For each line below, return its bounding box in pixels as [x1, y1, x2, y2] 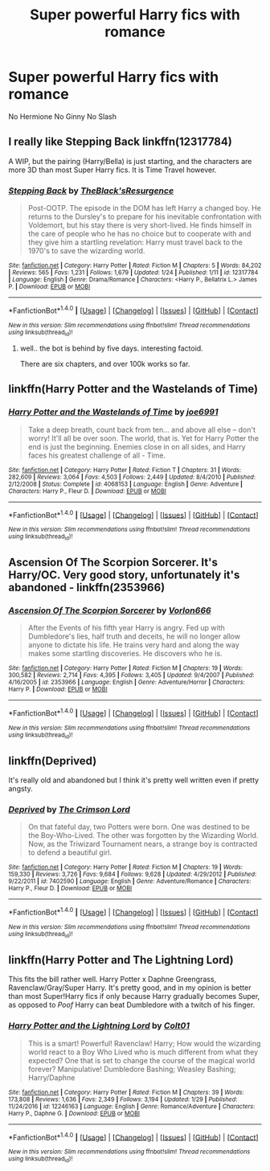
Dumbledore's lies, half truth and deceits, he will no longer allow [27, 631, 241, 641]
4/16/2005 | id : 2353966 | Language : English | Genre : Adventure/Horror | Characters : [8, 678, 245, 687]
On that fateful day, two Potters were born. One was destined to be [27, 822, 251, 832]
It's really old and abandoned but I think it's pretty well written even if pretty [8, 775, 260, 785]
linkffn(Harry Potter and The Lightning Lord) [8, 953, 235, 967]
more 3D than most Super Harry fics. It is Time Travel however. [8, 165, 217, 175]
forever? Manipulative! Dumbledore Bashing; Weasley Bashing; [27, 1064, 236, 1074]
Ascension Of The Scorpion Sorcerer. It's [8, 556, 219, 569]
